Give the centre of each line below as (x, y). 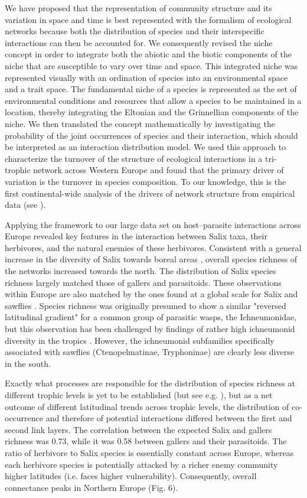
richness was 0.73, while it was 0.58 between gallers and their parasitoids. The (146, 441)
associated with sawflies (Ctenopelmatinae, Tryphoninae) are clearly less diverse (149, 352)
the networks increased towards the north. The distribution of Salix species (141, 271)
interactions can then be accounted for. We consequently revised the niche (139, 42)
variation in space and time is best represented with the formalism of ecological (148, 19)
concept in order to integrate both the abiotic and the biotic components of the (148, 54)
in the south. (28, 363)
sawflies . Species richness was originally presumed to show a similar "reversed (146, 305)
